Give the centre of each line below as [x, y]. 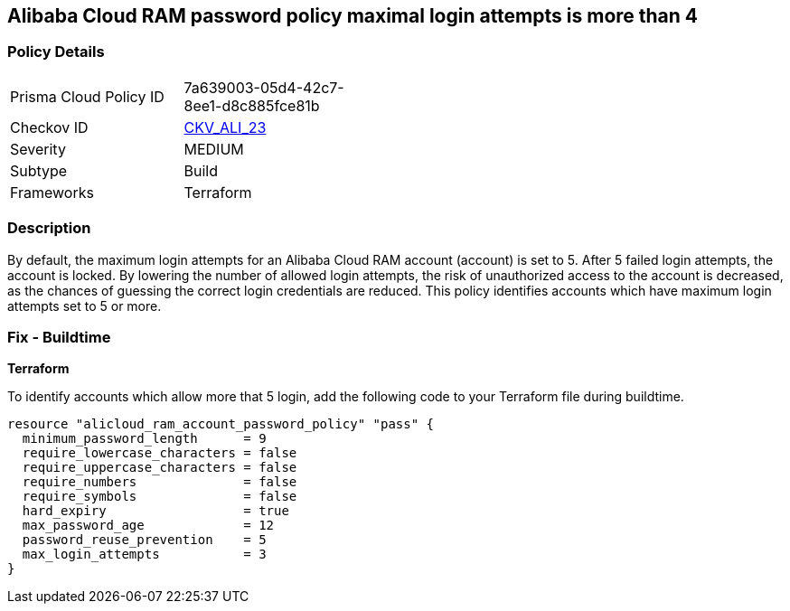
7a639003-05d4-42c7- [264, 87]
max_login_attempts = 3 [144, 555]
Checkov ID [49, 127]
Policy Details [56, 52]
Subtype [39, 170]
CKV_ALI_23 [225, 127]
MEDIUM [214, 149]
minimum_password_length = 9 [144, 439]
